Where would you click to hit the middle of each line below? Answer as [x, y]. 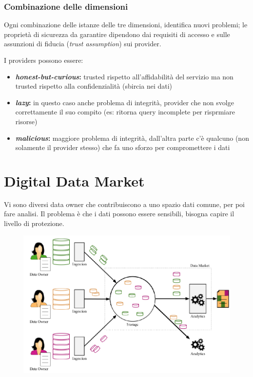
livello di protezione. [34, 223]
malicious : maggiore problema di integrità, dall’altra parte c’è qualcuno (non [132, 138]
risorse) [26, 121]
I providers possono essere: [44, 60]
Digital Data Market [74, 180]
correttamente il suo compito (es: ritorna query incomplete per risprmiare [125, 112]
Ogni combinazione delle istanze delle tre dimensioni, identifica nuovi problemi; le [126, 25]
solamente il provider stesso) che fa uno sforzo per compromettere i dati [123, 147]
